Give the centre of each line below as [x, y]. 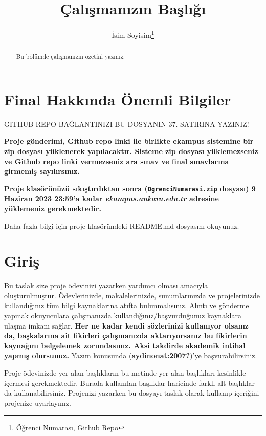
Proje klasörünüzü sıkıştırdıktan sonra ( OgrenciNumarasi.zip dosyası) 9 [130, 188]
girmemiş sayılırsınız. [42, 171]
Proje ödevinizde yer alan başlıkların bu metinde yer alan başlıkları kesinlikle [125, 373]
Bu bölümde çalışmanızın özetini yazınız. [71, 57]
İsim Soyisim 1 [133, 34]
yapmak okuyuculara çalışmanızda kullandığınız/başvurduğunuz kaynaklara [123, 315]
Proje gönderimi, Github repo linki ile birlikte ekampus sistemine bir [129, 141]
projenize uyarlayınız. [38, 402]
